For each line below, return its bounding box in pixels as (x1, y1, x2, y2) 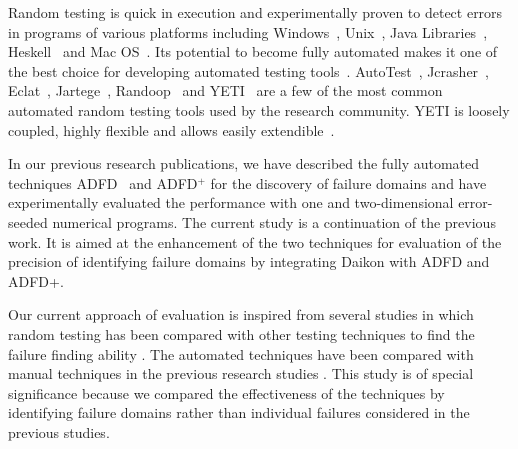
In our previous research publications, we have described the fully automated (8, 153, 480, 174)
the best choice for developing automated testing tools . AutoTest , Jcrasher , (8, 60, 489, 81)
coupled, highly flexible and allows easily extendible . (8, 119, 335, 140)
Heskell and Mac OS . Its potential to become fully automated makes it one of (8, 41, 498, 62)
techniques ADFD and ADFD (8, 172, 198, 193)
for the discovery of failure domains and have (210, 172, 487, 193)
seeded (8, 211, 48, 232)
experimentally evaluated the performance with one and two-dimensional (8, 192, 454, 213)
